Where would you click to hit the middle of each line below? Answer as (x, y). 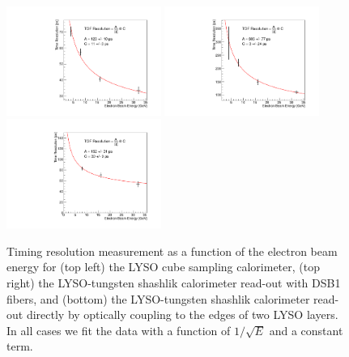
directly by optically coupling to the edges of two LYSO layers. (182, 314)
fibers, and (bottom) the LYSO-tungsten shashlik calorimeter (158, 298)
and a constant (306, 330)
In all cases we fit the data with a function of (119, 330)
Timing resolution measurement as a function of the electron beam (172, 251)
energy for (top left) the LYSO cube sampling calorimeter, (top (164, 267)
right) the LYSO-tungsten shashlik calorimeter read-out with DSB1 (174, 283)
